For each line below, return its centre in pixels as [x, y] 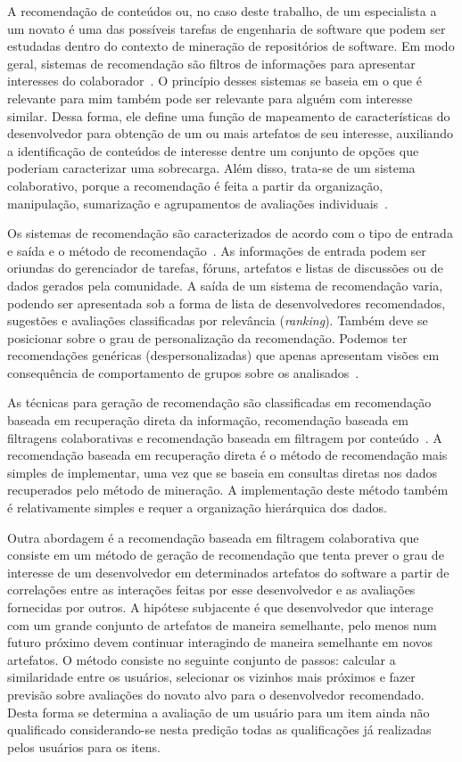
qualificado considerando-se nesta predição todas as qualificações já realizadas [219, 729]
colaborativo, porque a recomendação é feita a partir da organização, [195, 185]
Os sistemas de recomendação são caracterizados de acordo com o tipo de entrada [230, 233]
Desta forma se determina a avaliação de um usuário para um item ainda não [219, 712]
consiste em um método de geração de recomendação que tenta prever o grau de [226, 555]
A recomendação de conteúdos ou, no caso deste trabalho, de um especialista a [222, 11]
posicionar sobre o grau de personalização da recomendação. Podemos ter [207, 337]
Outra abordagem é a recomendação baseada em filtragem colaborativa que [213, 537]
